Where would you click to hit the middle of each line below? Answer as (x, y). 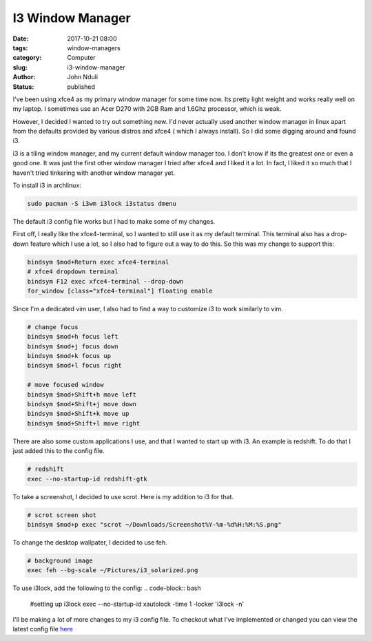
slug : (20, 67)
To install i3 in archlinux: (47, 185)
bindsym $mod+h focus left (73, 337)
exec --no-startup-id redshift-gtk (87, 479)
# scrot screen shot (62, 515)
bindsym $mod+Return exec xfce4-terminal (98, 262)
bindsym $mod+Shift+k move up (78, 414)
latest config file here (43, 629)
